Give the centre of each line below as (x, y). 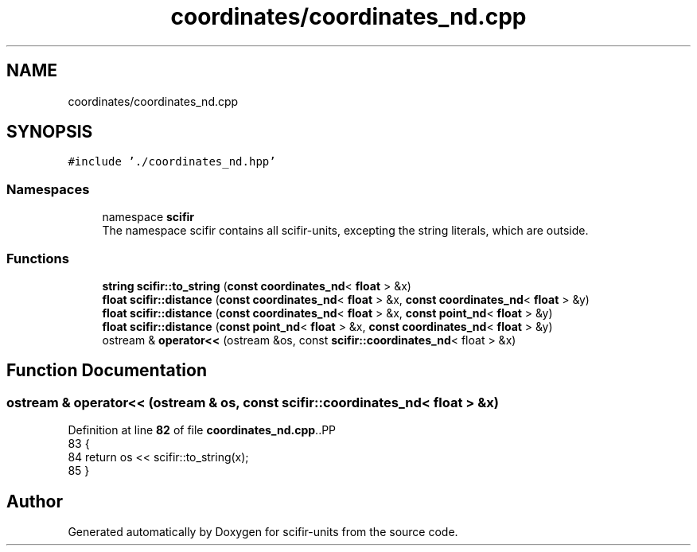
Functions (38, 258)
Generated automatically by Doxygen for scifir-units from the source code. (263, 532)
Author (35, 501)
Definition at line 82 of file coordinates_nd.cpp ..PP (202, 430)
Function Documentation (107, 371)
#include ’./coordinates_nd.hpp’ (172, 162)
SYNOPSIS (50, 132)
